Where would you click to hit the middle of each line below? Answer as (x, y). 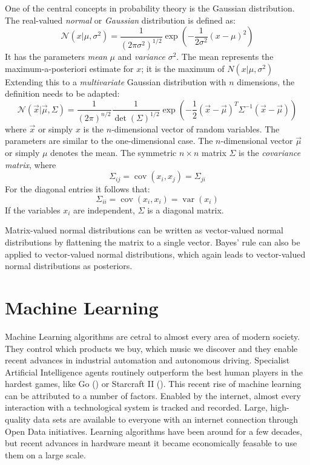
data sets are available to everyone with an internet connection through (166, 419)
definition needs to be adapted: (62, 93)
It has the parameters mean (56, 57)
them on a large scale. (45, 454)
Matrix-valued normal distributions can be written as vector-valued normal (144, 230)
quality (18, 419)
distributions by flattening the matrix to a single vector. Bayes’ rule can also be (153, 242)
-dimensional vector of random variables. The (196, 128)
